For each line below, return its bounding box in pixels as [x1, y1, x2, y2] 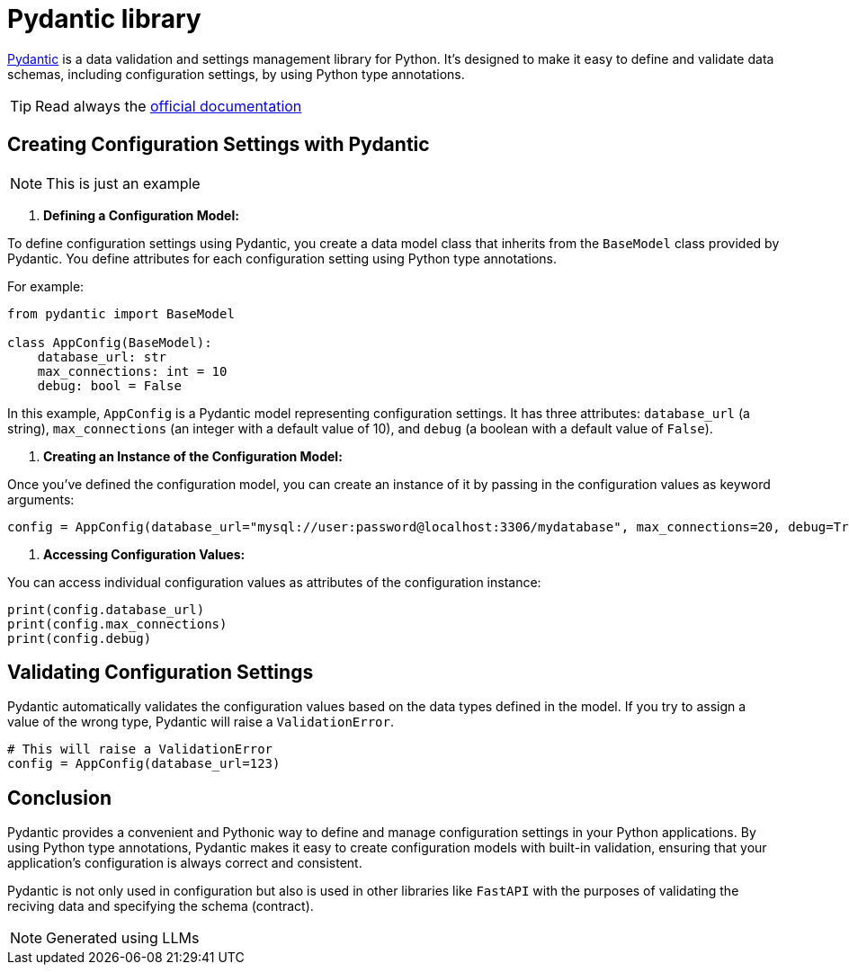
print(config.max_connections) [7, 616, 228, 631]
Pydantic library [7, 4, 201, 34]
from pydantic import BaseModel [7, 306, 235, 321]
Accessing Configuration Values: [43, 546, 246, 562]
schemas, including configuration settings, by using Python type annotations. [7, 66, 465, 82]
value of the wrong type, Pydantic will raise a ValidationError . [7, 714, 395, 730]
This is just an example [46, 174, 201, 192]
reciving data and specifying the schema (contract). [7, 898, 314, 914]
